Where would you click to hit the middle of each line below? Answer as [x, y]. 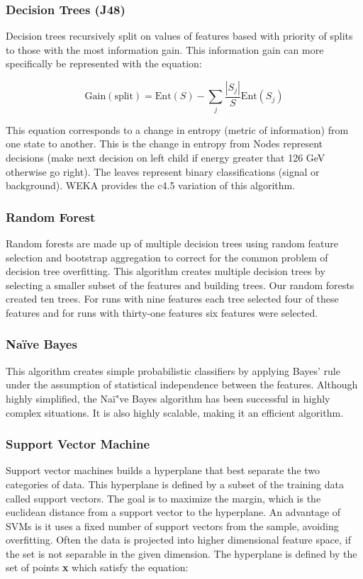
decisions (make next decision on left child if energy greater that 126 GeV [166, 157]
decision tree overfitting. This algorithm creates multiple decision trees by [166, 271]
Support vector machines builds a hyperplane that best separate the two [163, 470]
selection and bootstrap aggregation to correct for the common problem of [167, 257]
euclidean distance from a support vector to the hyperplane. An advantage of [173, 512]
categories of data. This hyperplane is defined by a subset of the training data [175, 484]
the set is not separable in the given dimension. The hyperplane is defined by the [181, 553]
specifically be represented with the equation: [104, 63]
